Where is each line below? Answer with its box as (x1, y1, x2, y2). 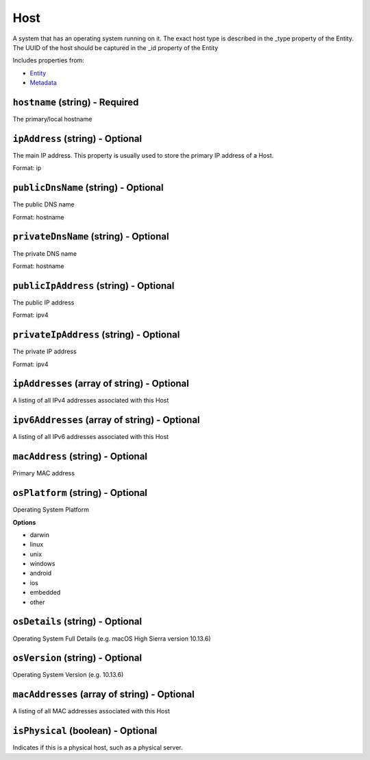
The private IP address (12, 347, 77, 356)
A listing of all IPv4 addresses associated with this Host (12, 396, 169, 405)
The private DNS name (12, 249, 77, 257)
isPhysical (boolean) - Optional (12, 725, 158, 737)
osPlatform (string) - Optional (12, 487, 147, 499)
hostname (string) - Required (12, 96, 139, 108)
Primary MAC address (12, 469, 75, 477)
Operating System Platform (12, 506, 89, 514)
